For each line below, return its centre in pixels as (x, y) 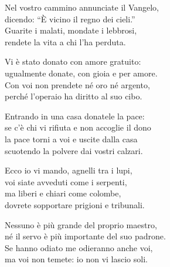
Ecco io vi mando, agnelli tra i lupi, (69, 170)
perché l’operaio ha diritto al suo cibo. (74, 96)
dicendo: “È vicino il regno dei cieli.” (70, 19)
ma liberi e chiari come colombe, (63, 193)
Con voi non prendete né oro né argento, (77, 84)
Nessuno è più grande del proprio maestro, (81, 224)
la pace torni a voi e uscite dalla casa (71, 138)
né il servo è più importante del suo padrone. (85, 236)
